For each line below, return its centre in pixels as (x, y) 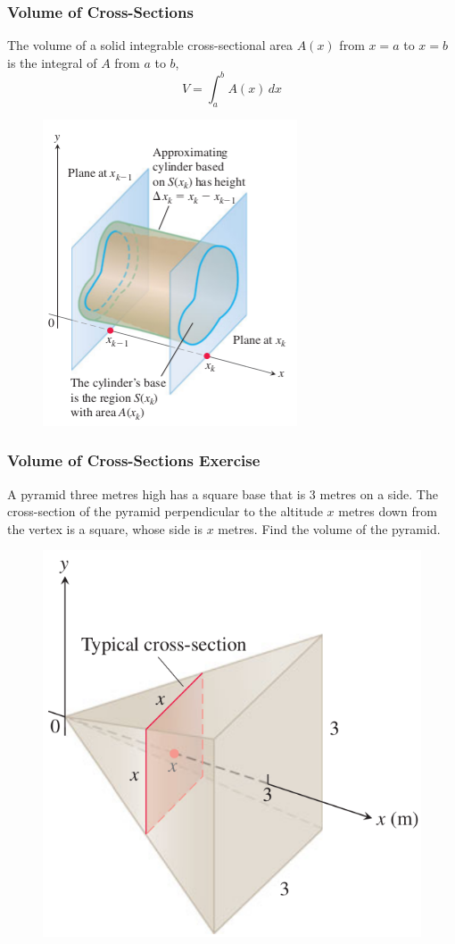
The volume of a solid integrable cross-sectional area (150, 45)
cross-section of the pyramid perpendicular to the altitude (165, 511)
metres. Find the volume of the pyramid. (329, 528)
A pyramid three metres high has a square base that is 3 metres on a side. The (223, 493)
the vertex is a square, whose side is (105, 528)
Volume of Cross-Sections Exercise (134, 460)
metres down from (388, 511)
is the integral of (52, 62)
